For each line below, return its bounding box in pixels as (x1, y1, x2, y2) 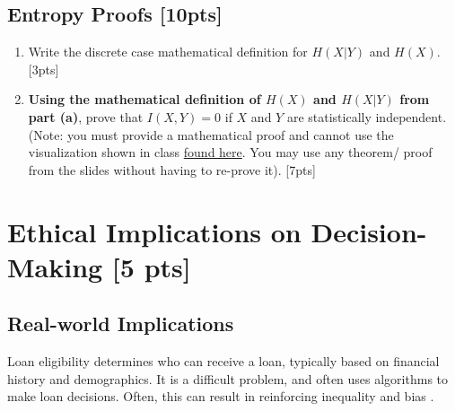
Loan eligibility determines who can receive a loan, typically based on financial (7, 352, 440, 371)
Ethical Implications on (7, 213, 302, 249)
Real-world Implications (7, 310, 234, 337)
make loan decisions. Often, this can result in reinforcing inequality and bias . (7, 387, 434, 406)
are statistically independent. (286, 107, 447, 126)
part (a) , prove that (28, 107, 144, 126)
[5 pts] (111, 248, 191, 284)
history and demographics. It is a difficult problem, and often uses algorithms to (7, 369, 449, 388)
